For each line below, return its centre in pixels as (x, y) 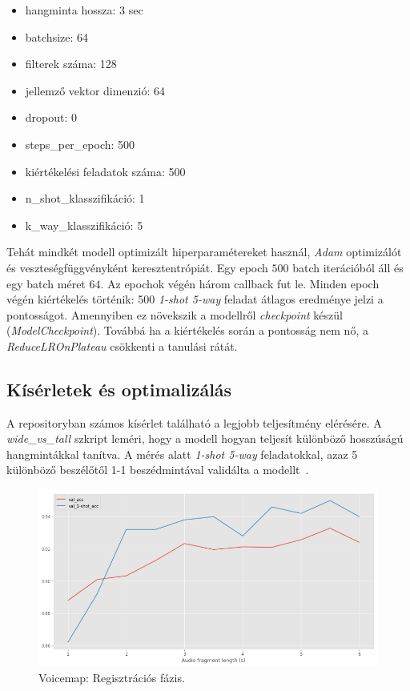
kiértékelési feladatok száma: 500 (105, 171)
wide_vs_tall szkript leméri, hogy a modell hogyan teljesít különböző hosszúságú (205, 438)
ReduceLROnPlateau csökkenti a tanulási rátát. (122, 345)
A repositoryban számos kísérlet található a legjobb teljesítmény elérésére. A (194, 422)
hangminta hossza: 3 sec (84, 10)
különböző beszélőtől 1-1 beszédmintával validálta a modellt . (158, 470)
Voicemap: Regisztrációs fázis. (112, 677)
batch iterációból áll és (348, 267)
